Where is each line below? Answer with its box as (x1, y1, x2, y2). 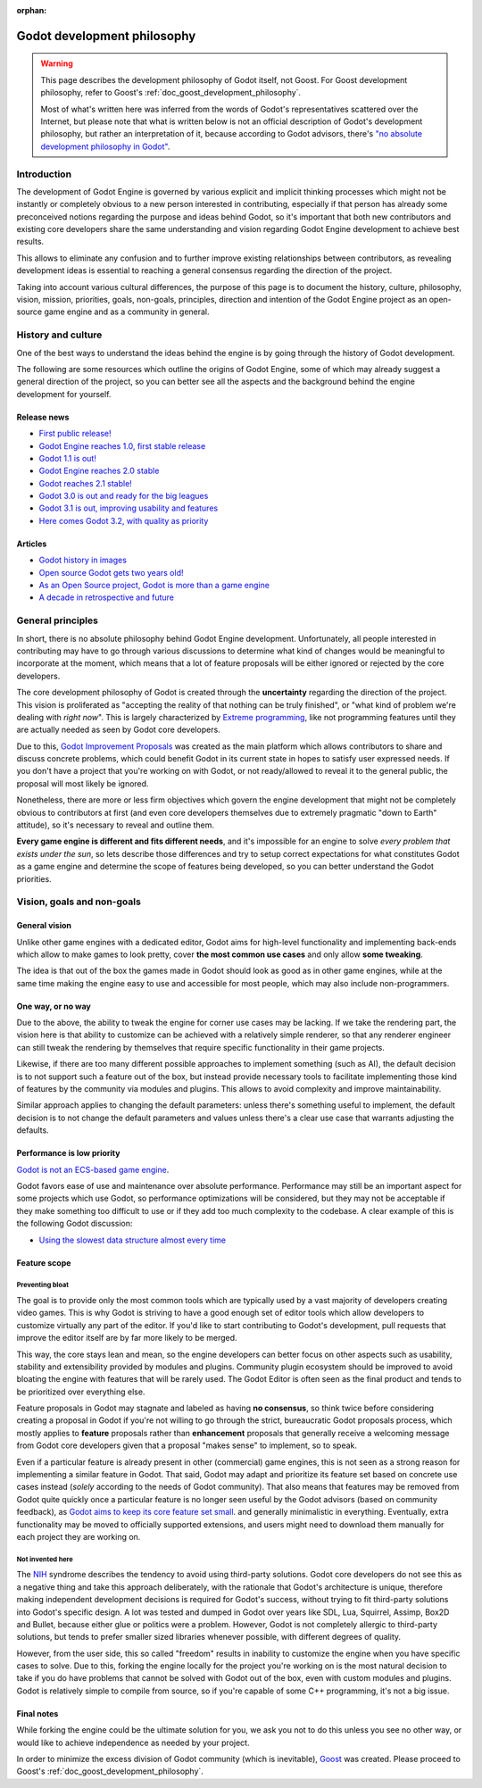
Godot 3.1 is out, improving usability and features (38, 503, 219, 513)
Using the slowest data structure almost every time (38, 1235, 227, 1245)
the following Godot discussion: (16, 1218, 133, 1229)
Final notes (16, 1708, 59, 1718)
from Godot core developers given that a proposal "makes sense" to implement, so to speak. (16, 1440, 357, 1451)
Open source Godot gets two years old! (38, 567, 184, 578)
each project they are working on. (16, 1531, 141, 1542)
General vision (16, 920, 71, 931)
